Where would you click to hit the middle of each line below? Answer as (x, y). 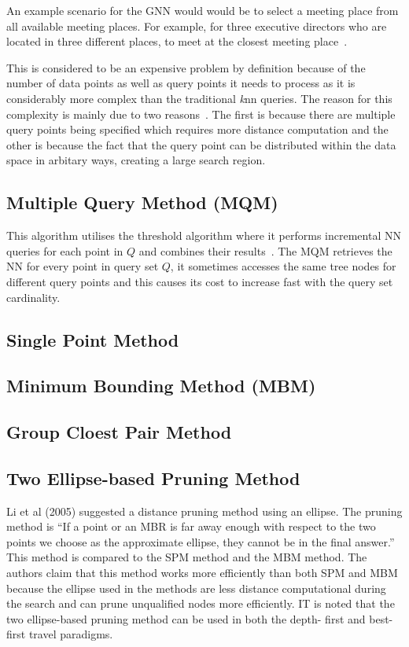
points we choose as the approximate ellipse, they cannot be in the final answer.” (201, 541)
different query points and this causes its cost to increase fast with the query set (200, 281)
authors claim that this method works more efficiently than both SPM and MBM (202, 573)
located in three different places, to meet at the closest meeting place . (177, 41)
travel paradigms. (71, 634)
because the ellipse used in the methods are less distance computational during (196, 588)
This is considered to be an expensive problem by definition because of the (186, 67)
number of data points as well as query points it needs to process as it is (181, 83)
